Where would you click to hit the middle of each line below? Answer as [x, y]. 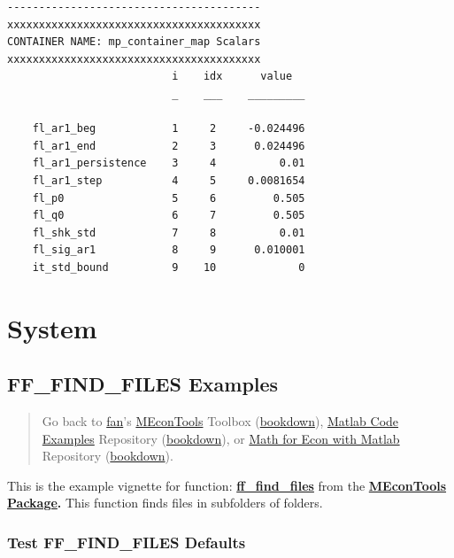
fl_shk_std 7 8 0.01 [169, 232]
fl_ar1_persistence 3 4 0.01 [169, 163]
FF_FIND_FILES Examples [143, 384]
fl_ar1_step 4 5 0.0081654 [169, 180]
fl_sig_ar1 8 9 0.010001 [169, 250]
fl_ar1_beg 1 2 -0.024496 [169, 129]
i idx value [232, 77]
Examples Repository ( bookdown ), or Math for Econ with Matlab [221, 438]
